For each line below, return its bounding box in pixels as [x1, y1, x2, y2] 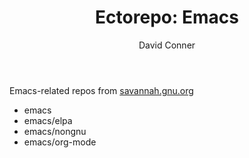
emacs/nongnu [23, 125, 87, 137]
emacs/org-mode [23, 136, 97, 148]
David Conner [138, 39, 196, 51]
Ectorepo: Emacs [95, 6, 239, 29]
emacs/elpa [23, 114, 73, 126]
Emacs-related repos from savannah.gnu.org [9, 84, 194, 96]
